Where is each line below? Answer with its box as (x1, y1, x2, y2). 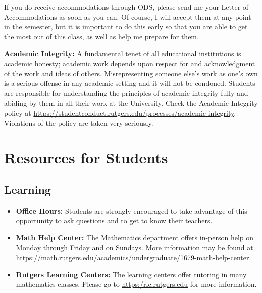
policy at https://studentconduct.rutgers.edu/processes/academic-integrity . (4, 107, 236, 118)
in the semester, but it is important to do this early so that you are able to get (4, 21, 248, 32)
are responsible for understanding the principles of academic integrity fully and (4, 87, 248, 98)
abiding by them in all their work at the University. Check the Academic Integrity (4, 97, 258, 108)
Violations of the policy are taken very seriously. (4, 117, 153, 128)
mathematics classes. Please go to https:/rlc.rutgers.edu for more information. (16, 279, 257, 289)
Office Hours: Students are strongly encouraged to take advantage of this (16, 205, 247, 216)
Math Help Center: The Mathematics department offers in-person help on (16, 232, 254, 242)
